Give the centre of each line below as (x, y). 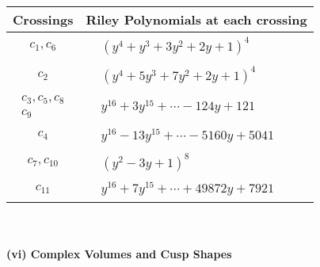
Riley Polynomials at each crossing (196, 19)
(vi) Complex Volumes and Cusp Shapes (119, 253)
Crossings (43, 19)
